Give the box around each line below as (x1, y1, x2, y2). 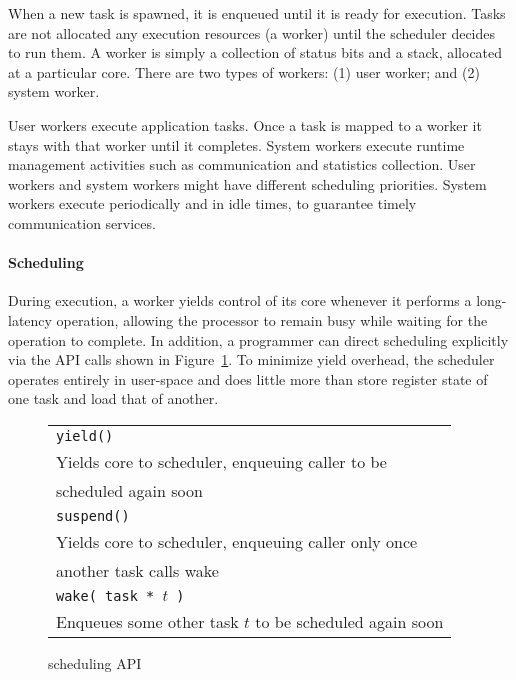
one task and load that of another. (8, 388, 219, 409)
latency (8, 309, 52, 330)
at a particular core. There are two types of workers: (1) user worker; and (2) (8, 61, 480, 82)
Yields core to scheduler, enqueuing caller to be (56, 449, 387, 473)
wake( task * (56, 587, 155, 604)
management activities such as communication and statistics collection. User (8, 154, 476, 175)
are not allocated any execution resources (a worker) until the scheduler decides (8, 22, 496, 43)
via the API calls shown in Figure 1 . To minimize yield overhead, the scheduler (8, 349, 495, 370)
